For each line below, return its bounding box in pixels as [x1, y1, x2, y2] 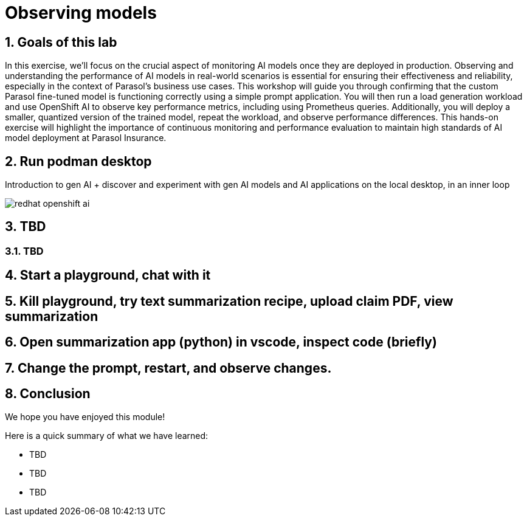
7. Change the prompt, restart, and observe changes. [5, 360, 332, 376]
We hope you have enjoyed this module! [5, 412, 165, 423]
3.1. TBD [5, 244, 44, 257]
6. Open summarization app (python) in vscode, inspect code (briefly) [5, 334, 437, 350]
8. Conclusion [5, 385, 91, 401]
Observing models [5, 2, 157, 23]
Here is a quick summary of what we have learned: [5, 430, 208, 441]
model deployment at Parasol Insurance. [5, 133, 167, 143]
